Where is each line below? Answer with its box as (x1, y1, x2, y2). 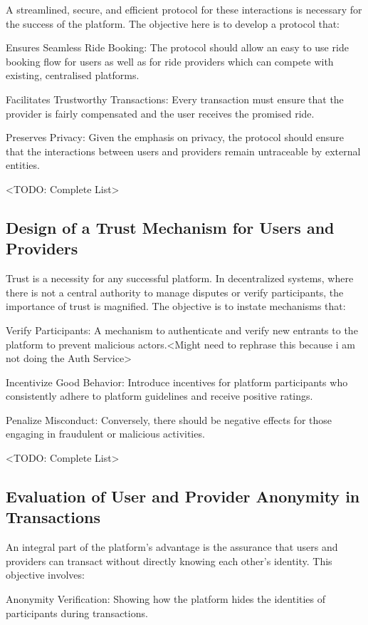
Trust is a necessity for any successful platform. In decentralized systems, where (6, 271, 354, 286)
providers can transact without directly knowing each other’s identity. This (6, 553, 332, 568)
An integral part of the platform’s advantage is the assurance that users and (6, 539, 338, 554)
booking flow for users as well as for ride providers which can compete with (6, 53, 334, 68)
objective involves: (6, 567, 85, 582)
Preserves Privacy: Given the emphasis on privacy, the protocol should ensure (6, 130, 344, 145)
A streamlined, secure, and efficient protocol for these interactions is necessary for (6, 2, 362, 16)
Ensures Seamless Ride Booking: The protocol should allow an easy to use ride (6, 40, 349, 55)
